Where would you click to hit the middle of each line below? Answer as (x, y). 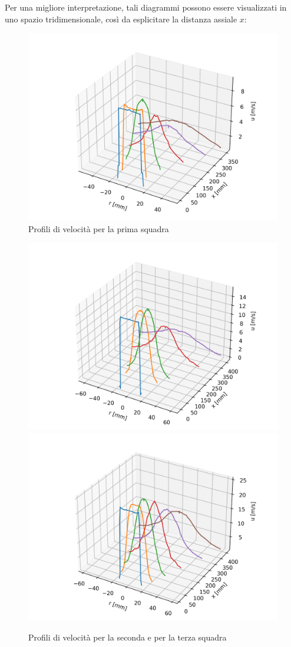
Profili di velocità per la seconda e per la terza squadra (128, 637)
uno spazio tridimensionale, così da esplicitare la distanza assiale (121, 19)
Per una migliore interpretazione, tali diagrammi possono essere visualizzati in (146, 7)
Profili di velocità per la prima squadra (99, 228)
